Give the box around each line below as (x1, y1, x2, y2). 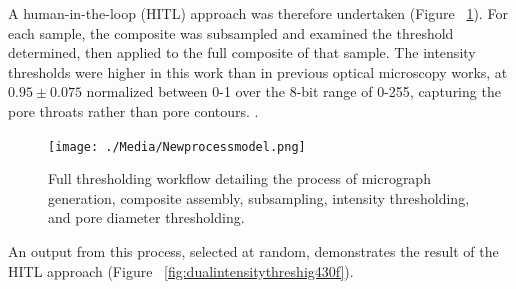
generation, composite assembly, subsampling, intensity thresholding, (48, 187, 470, 208)
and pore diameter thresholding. (48, 207, 245, 228)
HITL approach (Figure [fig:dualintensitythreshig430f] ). (8, 260, 354, 281)
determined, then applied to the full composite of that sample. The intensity (8, 42, 476, 63)
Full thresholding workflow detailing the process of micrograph (48, 168, 431, 189)
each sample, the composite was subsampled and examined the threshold (8, 22, 454, 43)
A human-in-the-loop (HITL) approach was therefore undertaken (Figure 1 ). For (8, 3, 508, 23)
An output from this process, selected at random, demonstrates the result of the (8, 241, 499, 261)
